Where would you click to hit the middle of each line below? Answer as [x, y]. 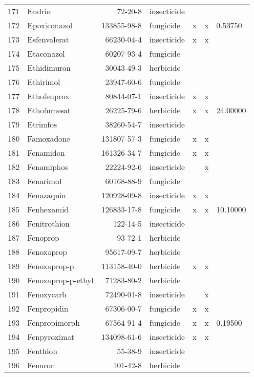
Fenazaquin [47, 195]
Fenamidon [46, 153]
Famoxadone [49, 138]
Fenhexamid [48, 209]
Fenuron [41, 365]
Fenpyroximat [51, 337]
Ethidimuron [49, 68]
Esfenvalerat [48, 39]
